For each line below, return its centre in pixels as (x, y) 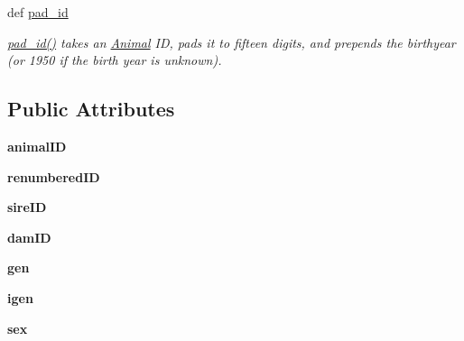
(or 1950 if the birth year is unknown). (115, 60)
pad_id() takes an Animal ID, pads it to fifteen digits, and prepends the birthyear (232, 42)
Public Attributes (91, 109)
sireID (27, 207)
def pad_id (38, 12)
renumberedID (54, 176)
